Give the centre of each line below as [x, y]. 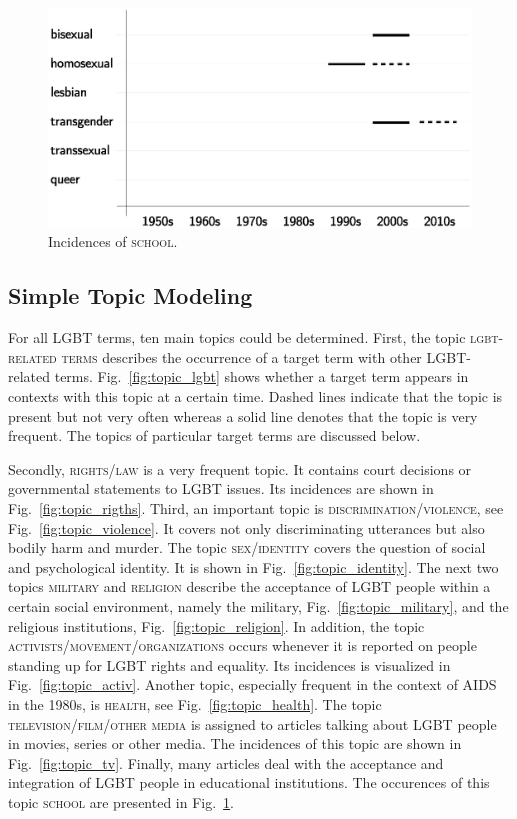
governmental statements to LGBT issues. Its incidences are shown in [221, 488]
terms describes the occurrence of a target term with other [241, 356]
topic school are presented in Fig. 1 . [121, 801]
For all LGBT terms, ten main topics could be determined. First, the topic [237, 337]
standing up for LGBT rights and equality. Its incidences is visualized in [229, 664]
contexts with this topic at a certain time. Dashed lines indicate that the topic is [255, 396]
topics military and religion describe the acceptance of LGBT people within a [249, 586]
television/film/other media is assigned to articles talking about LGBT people [252, 723]
